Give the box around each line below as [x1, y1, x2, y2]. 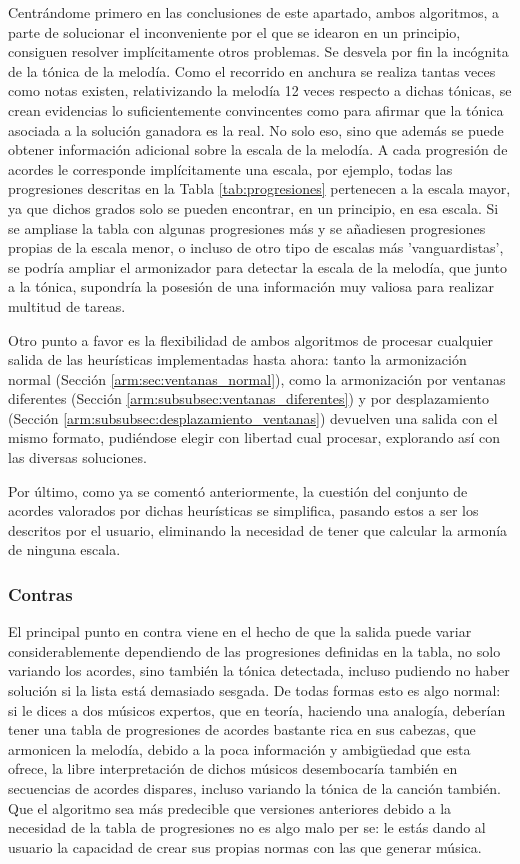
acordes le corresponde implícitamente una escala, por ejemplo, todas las [8, 158, 453, 179]
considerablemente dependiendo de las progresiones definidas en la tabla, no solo [8, 640, 501, 661]
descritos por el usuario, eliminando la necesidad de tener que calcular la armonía [8, 519, 508, 540]
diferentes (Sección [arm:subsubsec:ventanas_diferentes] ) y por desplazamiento [8, 388, 489, 409]
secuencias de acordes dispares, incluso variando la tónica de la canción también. [8, 778, 501, 798]
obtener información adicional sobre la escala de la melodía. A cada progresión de [8, 139, 508, 160]
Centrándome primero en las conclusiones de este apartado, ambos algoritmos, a [8, 2, 500, 22]
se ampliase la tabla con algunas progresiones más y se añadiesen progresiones [8, 217, 486, 238]
